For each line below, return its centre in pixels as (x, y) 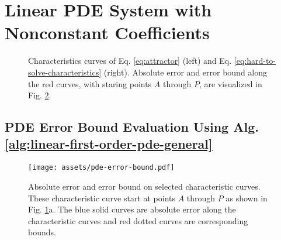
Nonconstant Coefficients (107, 32)
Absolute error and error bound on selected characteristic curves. (144, 186)
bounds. (42, 232)
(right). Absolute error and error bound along (185, 72)
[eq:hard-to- (255, 61)
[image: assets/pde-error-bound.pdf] (101, 168)
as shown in (247, 198)
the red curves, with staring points (90, 83)
